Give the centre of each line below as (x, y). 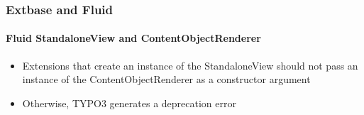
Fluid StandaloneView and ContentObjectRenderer (133, 38)
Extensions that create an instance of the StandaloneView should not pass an (190, 65)
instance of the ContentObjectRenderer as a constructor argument (166, 79)
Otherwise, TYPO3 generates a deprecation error (129, 103)
